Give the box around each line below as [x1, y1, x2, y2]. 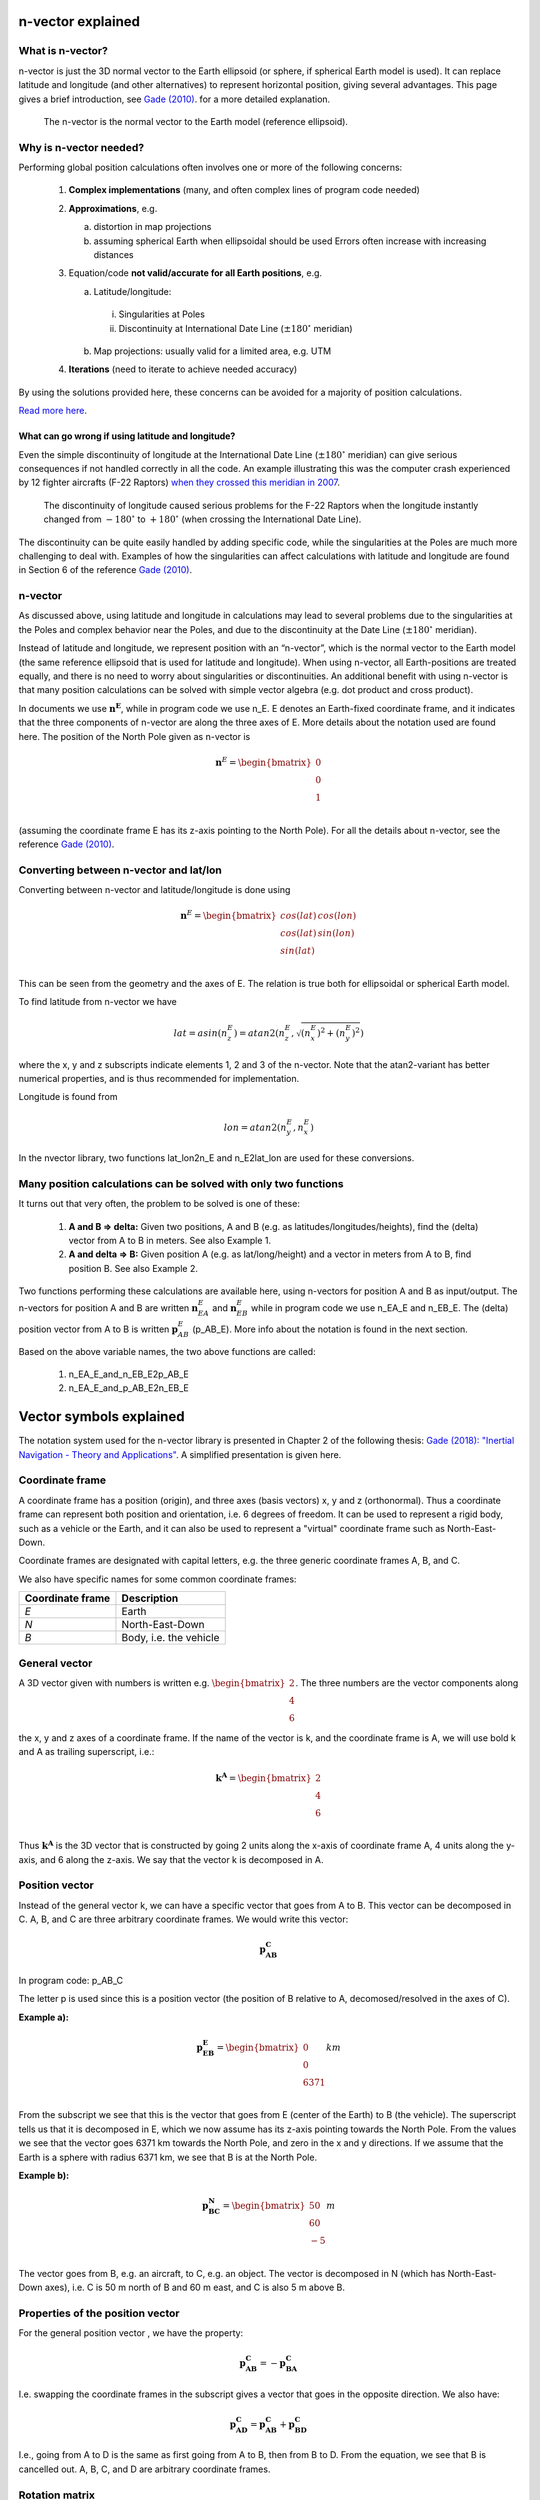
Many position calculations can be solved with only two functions [18, 1176, 344, 1190]
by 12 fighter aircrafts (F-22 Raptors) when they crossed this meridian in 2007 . [18, 476, 340, 489]
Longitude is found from [18, 1091, 118, 1103]
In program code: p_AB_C [18, 1974, 124, 1986]
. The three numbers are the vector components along [295, 1676, 519, 1689]
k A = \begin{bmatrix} [215, 1770, 312, 1784]
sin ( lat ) [280, 945, 315, 957]
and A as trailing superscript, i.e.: [18, 1746, 155, 1758]
